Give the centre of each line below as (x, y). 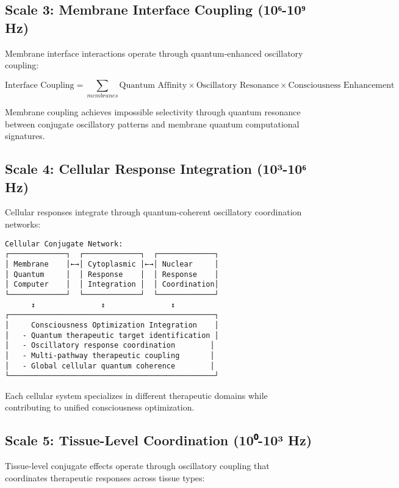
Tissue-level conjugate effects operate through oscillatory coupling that (137, 466)
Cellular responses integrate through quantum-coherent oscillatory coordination (153, 212)
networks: (23, 224)
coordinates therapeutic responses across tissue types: (105, 477)
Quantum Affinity (153, 85)
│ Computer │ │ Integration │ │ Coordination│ (112, 285)
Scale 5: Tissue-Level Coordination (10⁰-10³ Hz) (159, 440)
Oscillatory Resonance (237, 85)
